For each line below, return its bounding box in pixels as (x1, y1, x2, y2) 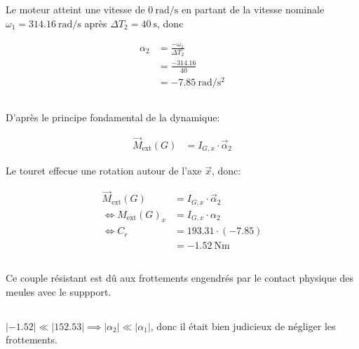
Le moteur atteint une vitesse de (6, 2, 145, 16)
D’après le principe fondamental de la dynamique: (6, 110, 220, 125)
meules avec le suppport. (6, 284, 111, 299)
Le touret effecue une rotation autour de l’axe (6, 163, 202, 178)
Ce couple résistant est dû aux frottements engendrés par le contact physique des (6, 270, 354, 285)
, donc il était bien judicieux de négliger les (150, 318, 336, 333)
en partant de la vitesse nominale (181, 2, 325, 16)
